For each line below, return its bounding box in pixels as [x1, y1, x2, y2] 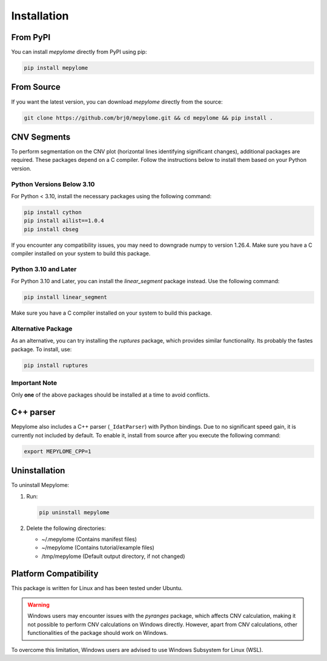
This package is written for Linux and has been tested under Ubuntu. [11, 584, 183, 591]
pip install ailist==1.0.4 [24, 217, 104, 224]
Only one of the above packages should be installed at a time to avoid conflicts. [11, 391, 210, 398]
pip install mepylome [24, 64, 88, 72]
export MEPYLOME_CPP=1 [24, 448, 91, 455]
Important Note [11, 379, 58, 388]
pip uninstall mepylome [39, 509, 110, 515]
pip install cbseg [24, 226, 79, 233]
